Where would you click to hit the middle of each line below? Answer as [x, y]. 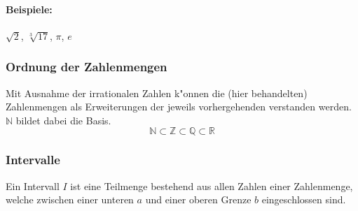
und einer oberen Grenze [198, 199]
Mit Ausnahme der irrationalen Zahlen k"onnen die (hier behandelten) [157, 93]
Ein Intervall [33, 185]
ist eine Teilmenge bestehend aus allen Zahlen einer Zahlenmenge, [212, 185]
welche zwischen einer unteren [70, 199]
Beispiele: [29, 9]
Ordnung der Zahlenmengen [87, 67]
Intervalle [33, 160]
